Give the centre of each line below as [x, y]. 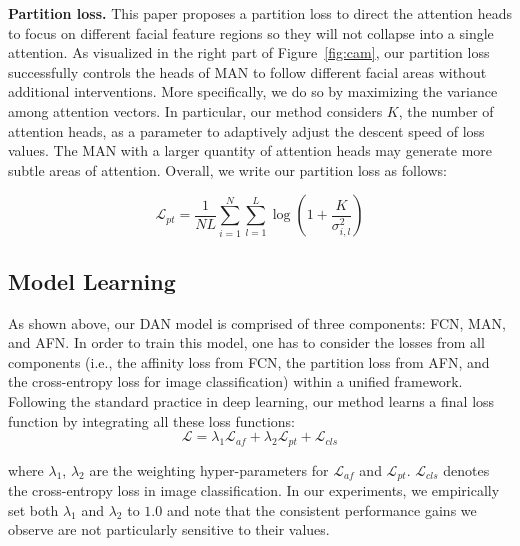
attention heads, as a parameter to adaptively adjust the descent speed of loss [246, 130]
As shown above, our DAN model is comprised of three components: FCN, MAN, [257, 322]
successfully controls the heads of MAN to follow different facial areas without [247, 71]
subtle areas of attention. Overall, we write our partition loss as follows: [227, 169]
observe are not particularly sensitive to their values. [169, 529]
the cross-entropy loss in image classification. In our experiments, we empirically [254, 490]
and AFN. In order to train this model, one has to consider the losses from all [246, 342]
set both [33, 509]
